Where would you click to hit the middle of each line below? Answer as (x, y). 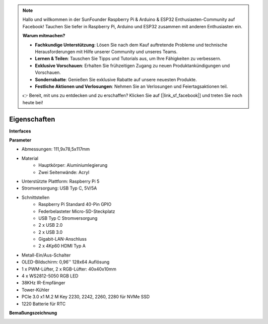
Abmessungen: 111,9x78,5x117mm (56, 149)
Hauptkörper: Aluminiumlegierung (73, 165)
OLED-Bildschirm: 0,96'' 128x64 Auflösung (66, 262)
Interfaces (20, 131)
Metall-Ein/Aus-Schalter (46, 255)
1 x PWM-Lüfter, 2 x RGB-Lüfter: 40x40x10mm (69, 269)
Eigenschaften (32, 119)
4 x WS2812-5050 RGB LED (50, 276)
